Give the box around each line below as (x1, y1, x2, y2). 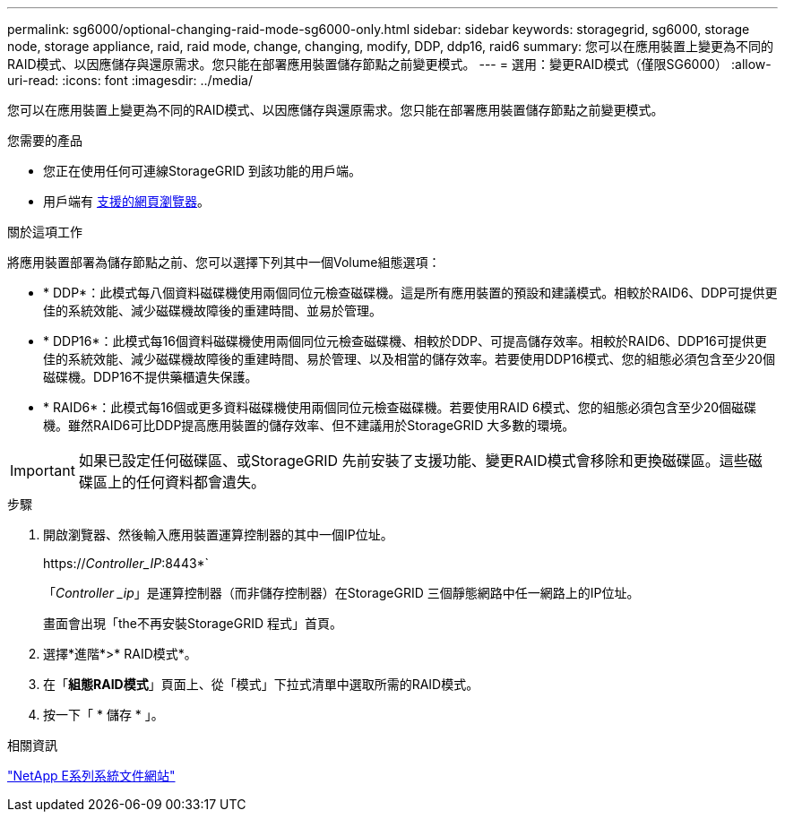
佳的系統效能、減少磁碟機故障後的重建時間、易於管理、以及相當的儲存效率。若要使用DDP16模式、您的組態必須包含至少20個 (43, 351, 775, 366)
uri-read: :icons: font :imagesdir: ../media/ (7, 73, 253, 88)
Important (10, 461, 75, 479)
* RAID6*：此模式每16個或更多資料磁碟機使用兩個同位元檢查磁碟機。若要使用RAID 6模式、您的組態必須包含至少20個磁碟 (43, 400, 757, 415)
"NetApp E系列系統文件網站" (7, 768, 176, 783)
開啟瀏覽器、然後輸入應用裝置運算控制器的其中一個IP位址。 (43, 527, 393, 542)
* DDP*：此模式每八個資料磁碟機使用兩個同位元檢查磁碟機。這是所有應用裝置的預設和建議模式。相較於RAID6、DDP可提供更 (43, 285, 778, 300)
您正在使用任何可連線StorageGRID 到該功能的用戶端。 (43, 163, 361, 178)
